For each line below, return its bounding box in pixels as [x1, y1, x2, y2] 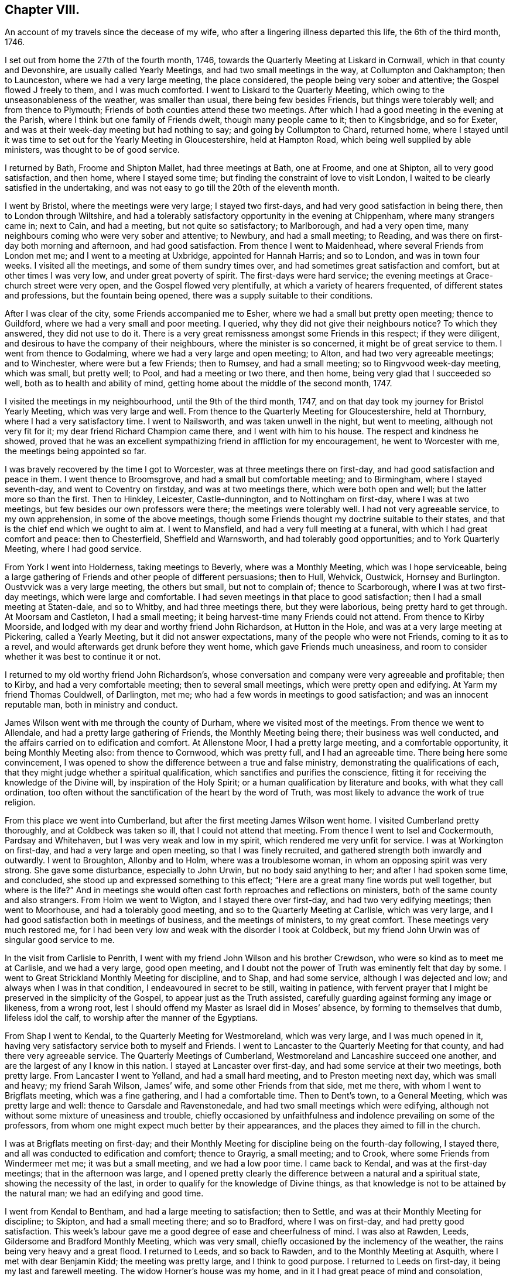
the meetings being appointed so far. [5, 446, 146, 457]
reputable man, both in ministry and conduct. [5, 699, 178, 710]
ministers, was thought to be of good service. [5, 145, 180, 155]
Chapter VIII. [5, 2, 80, 17]
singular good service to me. [5, 935, 115, 945]
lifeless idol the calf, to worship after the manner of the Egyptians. [5, 1013, 258, 1023]
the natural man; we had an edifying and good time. [5, 1188, 204, 1199]
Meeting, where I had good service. [5, 544, 142, 554]
